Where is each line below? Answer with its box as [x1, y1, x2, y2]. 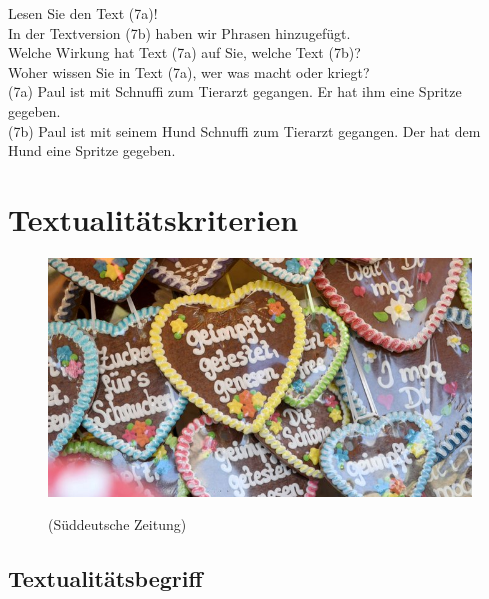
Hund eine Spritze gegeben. [8, 140, 176, 161]
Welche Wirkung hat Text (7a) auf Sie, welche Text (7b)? [8, 42, 361, 63]
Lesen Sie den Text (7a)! [8, 3, 158, 23]
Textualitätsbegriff [8, 563, 203, 594]
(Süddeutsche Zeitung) [48, 514, 187, 535]
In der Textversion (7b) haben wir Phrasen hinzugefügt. [8, 22, 351, 43]
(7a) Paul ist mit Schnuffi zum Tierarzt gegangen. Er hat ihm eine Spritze [8, 81, 462, 102]
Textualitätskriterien [8, 198, 299, 239]
